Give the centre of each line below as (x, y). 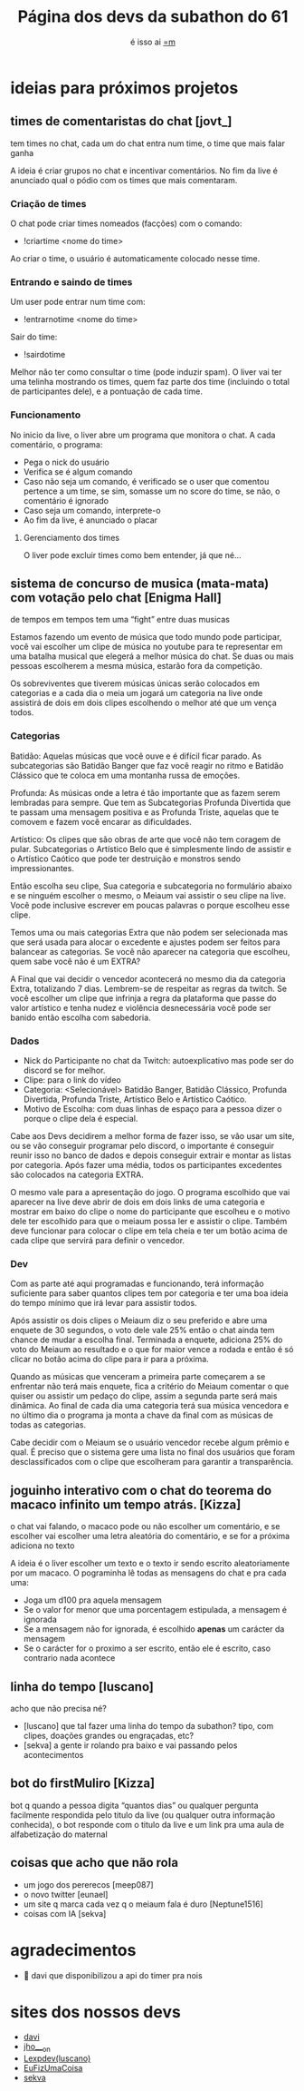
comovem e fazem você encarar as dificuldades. (101, 821)
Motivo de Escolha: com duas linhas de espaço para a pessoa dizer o (152, 1109)
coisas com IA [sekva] (65, 1913)
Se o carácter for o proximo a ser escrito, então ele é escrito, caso (147, 1648)
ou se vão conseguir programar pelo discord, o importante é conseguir (142, 1146)
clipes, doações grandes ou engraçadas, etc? (108, 1735)
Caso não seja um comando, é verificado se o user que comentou (146, 481)
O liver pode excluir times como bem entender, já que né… (132, 555)
